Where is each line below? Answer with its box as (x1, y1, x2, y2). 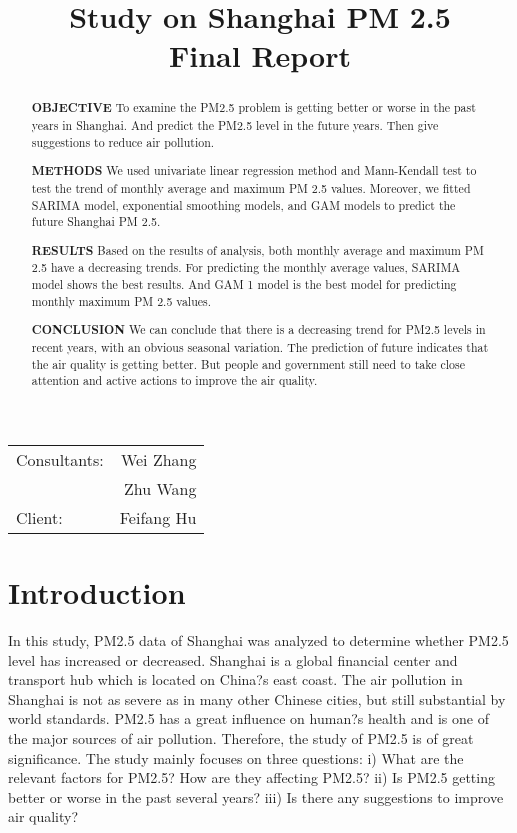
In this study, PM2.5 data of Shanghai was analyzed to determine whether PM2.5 (8, 630, 509, 650)
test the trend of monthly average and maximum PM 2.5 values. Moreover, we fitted (31, 179, 471, 196)
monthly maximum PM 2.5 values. (31, 292, 212, 309)
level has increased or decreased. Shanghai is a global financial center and (8, 649, 458, 670)
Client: (16, 505, 63, 529)
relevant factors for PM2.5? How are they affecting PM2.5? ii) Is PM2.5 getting (8, 767, 495, 788)
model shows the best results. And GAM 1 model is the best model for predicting (31, 276, 457, 293)
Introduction (8, 572, 186, 613)
